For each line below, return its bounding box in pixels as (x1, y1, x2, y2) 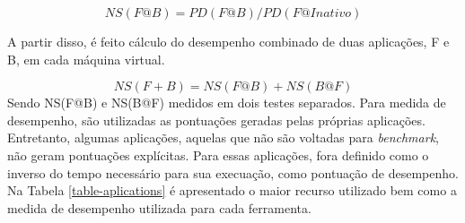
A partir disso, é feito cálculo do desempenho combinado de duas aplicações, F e (7, 32, 450, 50)
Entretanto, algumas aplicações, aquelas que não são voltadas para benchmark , (7, 128, 439, 147)
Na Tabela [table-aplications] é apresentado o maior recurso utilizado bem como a (7, 181, 457, 200)
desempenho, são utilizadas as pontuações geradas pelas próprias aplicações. (7, 110, 426, 129)
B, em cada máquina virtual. (7, 49, 165, 68)
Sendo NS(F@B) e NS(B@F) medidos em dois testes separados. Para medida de (7, 93, 446, 112)
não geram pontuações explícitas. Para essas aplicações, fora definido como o (7, 145, 429, 164)
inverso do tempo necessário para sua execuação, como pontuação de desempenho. (7, 163, 459, 182)
